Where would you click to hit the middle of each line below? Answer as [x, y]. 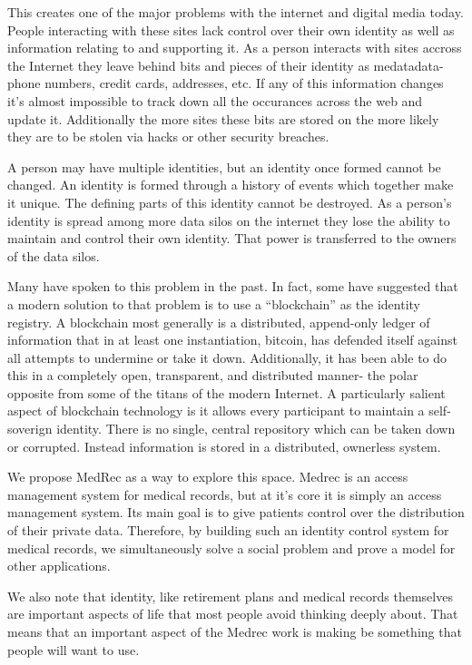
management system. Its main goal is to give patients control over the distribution [236, 512]
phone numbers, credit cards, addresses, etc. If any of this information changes [226, 83]
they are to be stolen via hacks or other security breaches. [168, 137]
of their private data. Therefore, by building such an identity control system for [228, 530]
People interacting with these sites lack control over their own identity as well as [231, 29]
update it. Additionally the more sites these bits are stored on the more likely [223, 118]
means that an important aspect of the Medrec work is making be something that [235, 631]
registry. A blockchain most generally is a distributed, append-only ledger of [219, 322]
